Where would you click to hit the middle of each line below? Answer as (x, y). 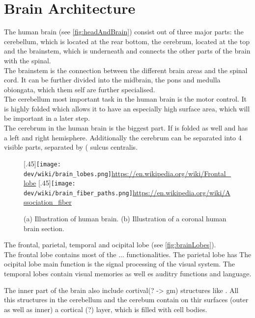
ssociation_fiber (48, 202)
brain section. (44, 228)
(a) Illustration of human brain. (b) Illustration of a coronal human (125, 219)
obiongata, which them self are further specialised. (80, 89)
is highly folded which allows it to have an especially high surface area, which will (127, 108)
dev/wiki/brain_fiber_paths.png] (78, 193)
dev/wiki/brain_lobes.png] (68, 174)
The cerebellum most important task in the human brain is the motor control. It (125, 99)
